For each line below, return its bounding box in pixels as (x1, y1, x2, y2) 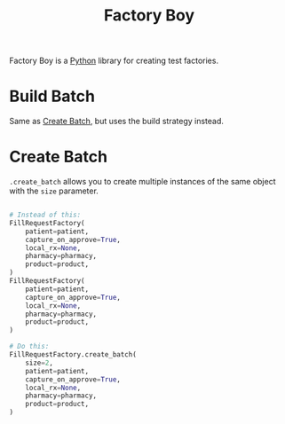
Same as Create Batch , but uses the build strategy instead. (9, 116, 225, 127)
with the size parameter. (9, 185, 99, 196)
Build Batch (9, 86, 96, 106)
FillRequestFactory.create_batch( (9, 350, 138, 359)
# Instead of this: (9, 210, 82, 220)
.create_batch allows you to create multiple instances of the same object (9, 177, 276, 187)
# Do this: (9, 342, 50, 351)
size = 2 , (25, 358, 53, 367)
